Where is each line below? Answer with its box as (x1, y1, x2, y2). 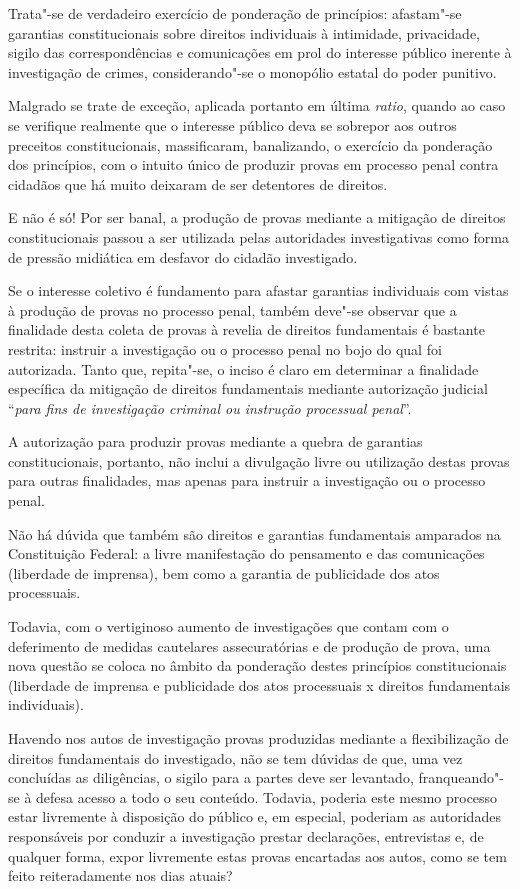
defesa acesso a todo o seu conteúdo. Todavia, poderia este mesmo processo (36, 786, 498, 807)
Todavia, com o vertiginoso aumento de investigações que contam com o (8, 616, 449, 637)
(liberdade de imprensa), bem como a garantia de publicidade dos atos (8, 562, 440, 583)
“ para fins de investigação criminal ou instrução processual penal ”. (8, 397, 412, 418)
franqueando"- (418, 767, 504, 788)
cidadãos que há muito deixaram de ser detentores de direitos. (8, 173, 388, 194)
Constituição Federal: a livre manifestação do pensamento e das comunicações (8, 543, 485, 564)
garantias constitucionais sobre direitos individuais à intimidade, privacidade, (8, 22, 481, 43)
